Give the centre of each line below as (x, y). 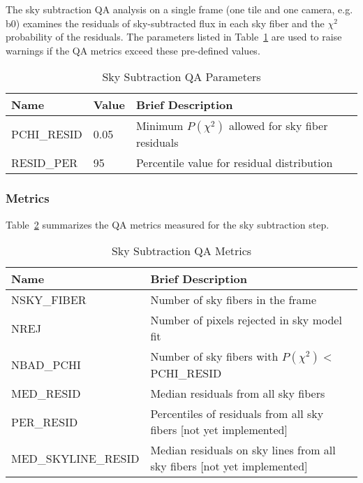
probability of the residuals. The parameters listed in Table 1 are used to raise (174, 37)
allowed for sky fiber (278, 126)
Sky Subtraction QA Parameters (181, 77)
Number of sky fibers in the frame (234, 300)
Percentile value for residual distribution (234, 163)
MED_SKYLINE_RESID (75, 458)
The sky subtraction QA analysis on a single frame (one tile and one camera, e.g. (179, 9)
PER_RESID (45, 421)
